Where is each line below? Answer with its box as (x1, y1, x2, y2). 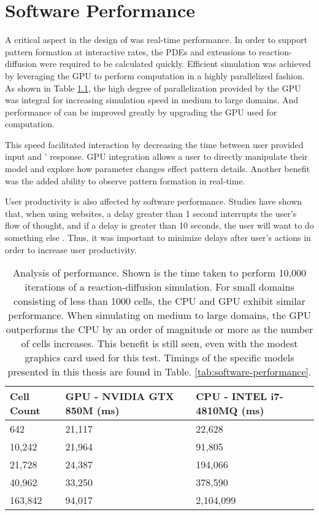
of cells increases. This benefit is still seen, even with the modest (21, 336, 298, 351)
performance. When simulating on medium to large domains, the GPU (8, 308, 311, 323)
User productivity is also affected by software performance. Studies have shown (5, 195, 302, 208)
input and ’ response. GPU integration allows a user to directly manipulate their (5, 150, 308, 163)
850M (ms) (65, 403, 120, 418)
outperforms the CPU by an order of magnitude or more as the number (6, 322, 313, 337)
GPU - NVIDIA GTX (65, 389, 174, 404)
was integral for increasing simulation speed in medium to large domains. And (5, 93, 299, 106)
